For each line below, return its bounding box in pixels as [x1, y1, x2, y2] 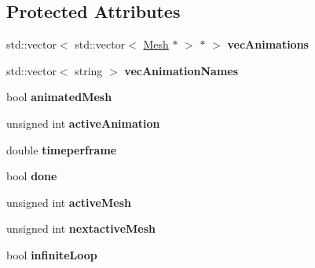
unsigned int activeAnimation [6, 114, 160, 131]
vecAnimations [227, 36, 309, 53]
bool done [6, 168, 57, 184]
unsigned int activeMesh [6, 194, 131, 210]
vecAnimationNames [124, 62, 239, 78]
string [75, 62, 103, 78]
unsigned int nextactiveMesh [6, 220, 156, 237]
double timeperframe [6, 141, 117, 158]
